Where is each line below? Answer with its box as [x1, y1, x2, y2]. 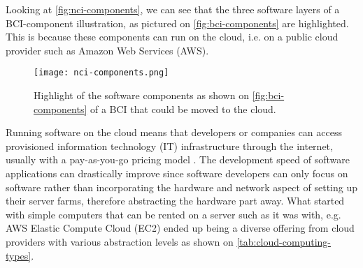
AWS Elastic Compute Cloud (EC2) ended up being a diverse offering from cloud [6, 221, 355, 235]
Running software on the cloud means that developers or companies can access [6, 125, 342, 140]
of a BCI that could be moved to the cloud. [90, 101, 276, 116]
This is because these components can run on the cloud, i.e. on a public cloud [6, 29, 339, 44]
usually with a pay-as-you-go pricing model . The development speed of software [6, 152, 350, 167]
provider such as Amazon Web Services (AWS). [6, 43, 209, 57]
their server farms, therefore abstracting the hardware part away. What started [6, 193, 345, 208]
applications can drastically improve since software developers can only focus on [6, 166, 348, 180]
